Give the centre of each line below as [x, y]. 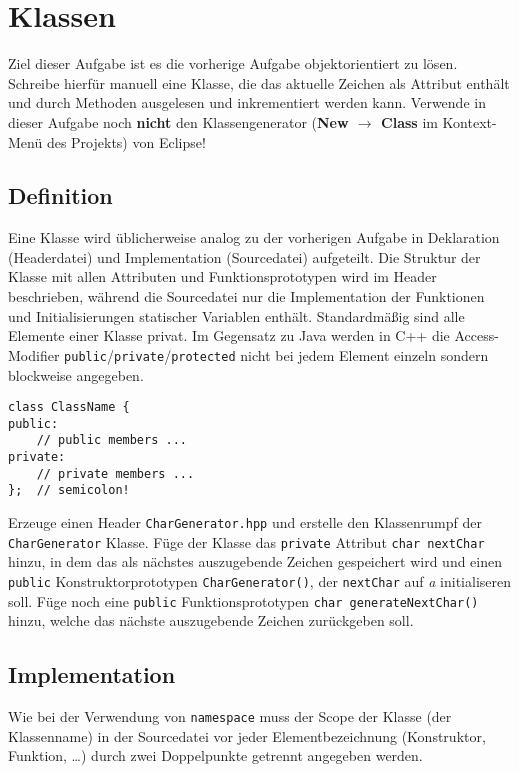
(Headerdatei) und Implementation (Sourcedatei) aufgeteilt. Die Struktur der [244, 256]
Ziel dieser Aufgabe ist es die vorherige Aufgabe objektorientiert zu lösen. [233, 63]
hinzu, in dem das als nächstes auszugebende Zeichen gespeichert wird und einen [255, 561]
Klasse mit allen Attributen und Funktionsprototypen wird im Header [222, 276]
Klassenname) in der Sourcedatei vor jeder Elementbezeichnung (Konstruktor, [247, 735]
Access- [476, 335]
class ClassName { [69, 407]
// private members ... [115, 473]
